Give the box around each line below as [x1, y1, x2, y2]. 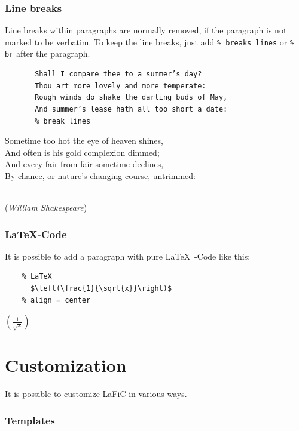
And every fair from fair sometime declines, [5, 158, 164, 170]
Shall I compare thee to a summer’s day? [35, 70, 202, 79]
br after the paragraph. [5, 47, 90, 60]
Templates [5, 412, 55, 427]
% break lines [35, 116, 91, 125]
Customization [5, 353, 127, 377]
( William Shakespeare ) [5, 201, 87, 214]
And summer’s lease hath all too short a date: [35, 104, 228, 113]
